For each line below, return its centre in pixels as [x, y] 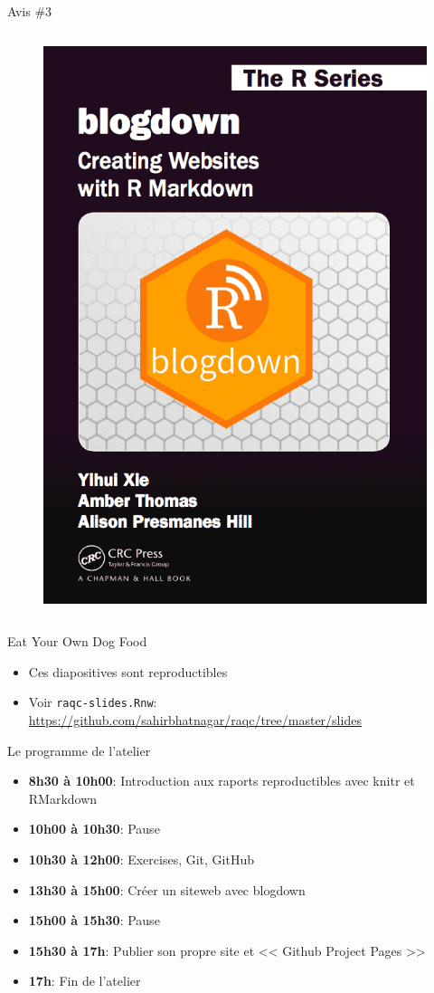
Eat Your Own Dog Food [77, 641]
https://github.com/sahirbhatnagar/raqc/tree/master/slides [195, 719]
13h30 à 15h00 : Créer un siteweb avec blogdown [167, 889]
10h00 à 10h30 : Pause [94, 829]
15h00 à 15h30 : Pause [94, 920]
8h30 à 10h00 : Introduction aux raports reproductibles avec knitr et [222, 781]
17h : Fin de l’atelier [85, 981]
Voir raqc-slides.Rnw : [93, 702]
